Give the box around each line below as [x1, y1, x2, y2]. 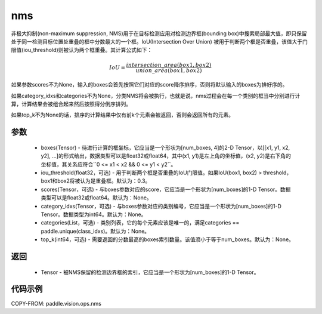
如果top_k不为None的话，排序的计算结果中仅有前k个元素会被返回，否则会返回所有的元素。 [11, 111, 234, 119]
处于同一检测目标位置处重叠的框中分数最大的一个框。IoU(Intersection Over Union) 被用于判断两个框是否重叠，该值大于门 [11, 38, 308, 45]
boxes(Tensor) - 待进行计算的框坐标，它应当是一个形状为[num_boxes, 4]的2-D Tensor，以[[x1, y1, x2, [41, 144, 290, 151]
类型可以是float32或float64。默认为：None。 [41, 194, 152, 201]
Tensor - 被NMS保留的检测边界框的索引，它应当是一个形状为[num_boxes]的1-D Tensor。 [41, 269, 259, 276]
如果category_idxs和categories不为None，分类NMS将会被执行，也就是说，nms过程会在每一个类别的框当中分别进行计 [11, 92, 301, 99]
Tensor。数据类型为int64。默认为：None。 [41, 211, 147, 218]
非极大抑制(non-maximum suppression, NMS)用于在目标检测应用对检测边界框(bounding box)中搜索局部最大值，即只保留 [11, 30, 307, 37]
